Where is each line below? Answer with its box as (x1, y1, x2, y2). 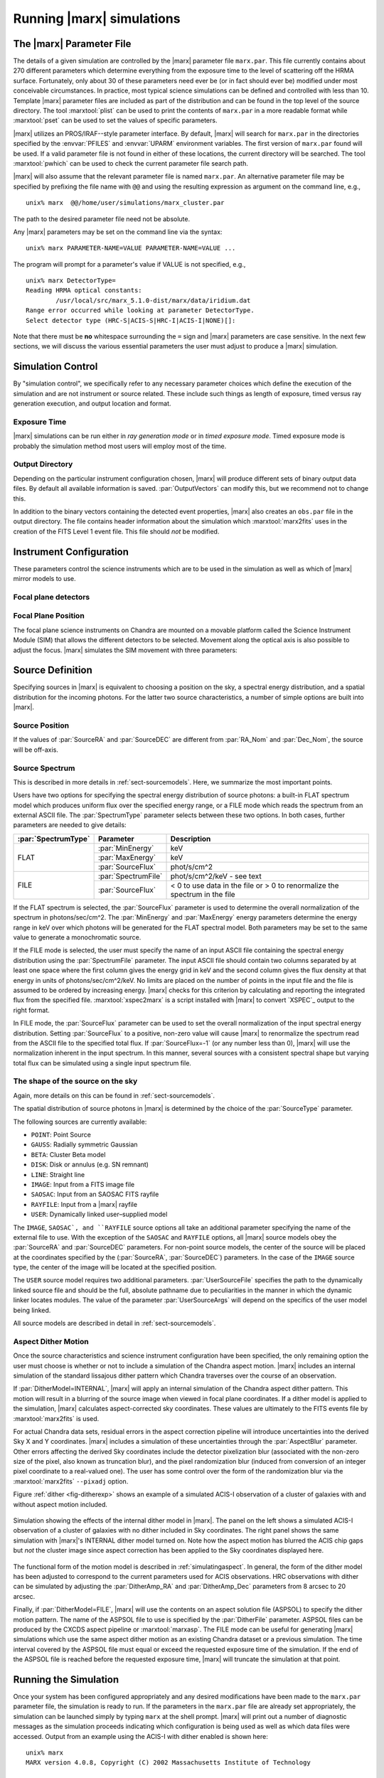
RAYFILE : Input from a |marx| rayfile (31, 1200, 138, 1208)
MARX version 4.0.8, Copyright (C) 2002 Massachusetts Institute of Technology (26, 1759, 311, 1767)
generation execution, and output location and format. (13, 399, 171, 408)
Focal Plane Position (13, 611, 85, 621)
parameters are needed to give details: (13, 821, 127, 829)
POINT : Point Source (31, 1131, 92, 1139)
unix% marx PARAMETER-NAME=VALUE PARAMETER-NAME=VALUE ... (26, 244, 236, 252)
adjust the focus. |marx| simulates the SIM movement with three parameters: (13, 646, 238, 654)
